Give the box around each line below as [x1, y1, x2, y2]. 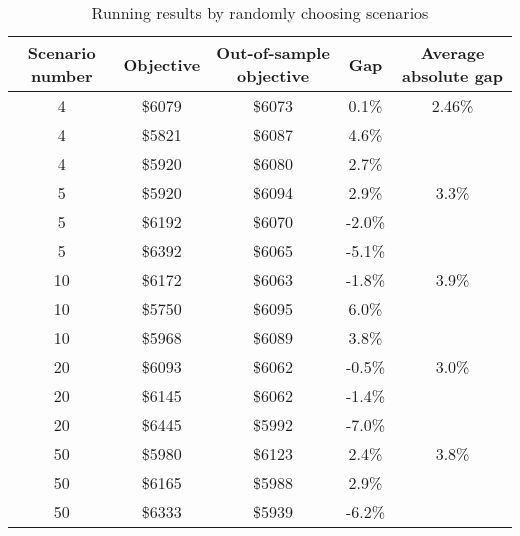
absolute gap [402, 64, 504, 87]
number [30, 64, 93, 87]
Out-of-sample [216, 41, 330, 64]
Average [420, 41, 485, 64]
